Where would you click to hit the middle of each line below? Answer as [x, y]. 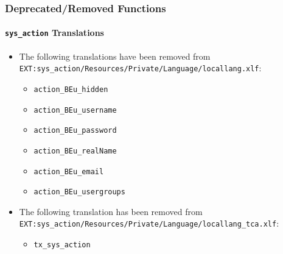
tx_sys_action [62, 245]
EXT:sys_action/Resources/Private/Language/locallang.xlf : [140, 68]
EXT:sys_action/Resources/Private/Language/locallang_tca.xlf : [149, 223]
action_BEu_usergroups [79, 192]
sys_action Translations [54, 33]
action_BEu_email [69, 171]
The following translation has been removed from [111, 211]
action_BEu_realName [75, 151]
